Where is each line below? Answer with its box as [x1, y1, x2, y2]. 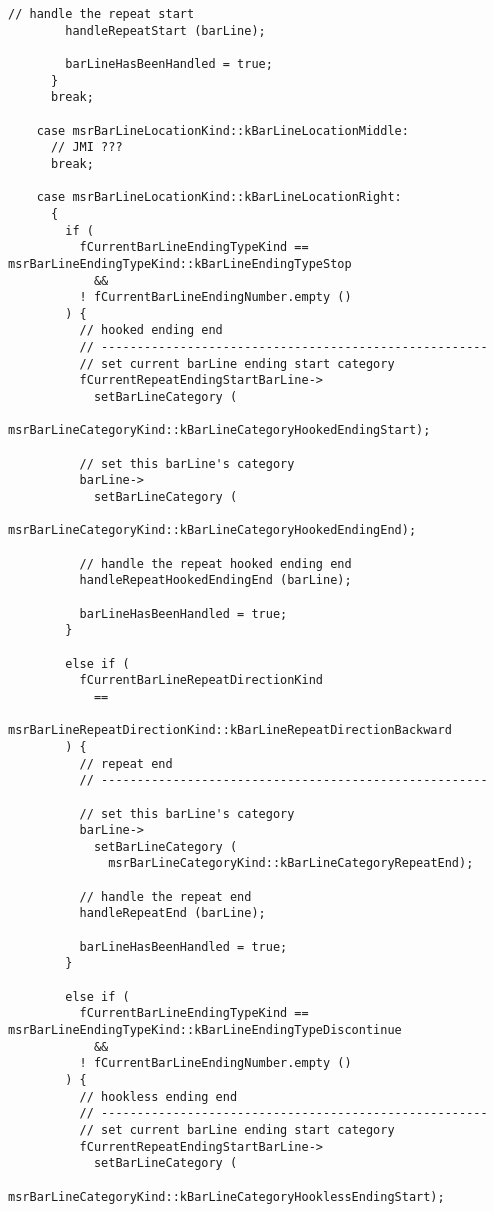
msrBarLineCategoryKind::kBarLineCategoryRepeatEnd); [108, 856, 474, 871]
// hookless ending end [79, 1089, 238, 1104]
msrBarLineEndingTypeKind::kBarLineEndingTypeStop [8, 256, 352, 271]
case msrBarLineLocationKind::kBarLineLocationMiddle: [36, 123, 409, 138]
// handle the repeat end [79, 889, 252, 904]
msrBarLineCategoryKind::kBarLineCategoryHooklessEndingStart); [8, 1189, 445, 1204]
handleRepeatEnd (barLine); [79, 906, 266, 921]
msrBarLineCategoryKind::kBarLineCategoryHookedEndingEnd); [8, 523, 417, 538]
